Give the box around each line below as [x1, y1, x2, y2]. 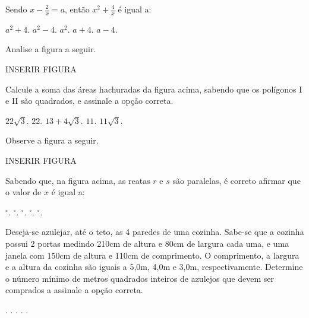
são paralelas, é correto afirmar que [172, 174, 301, 186]
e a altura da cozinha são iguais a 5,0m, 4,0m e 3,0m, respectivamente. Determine [5, 260, 303, 273]
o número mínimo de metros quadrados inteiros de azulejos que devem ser [5, 272, 275, 284]
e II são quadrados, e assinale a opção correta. [5, 94, 174, 107]
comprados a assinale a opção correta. [5, 284, 143, 296]
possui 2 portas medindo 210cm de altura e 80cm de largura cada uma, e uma [5, 237, 289, 249]
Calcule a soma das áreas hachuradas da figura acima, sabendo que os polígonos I [5, 82, 302, 95]
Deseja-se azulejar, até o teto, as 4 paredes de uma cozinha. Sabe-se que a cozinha [5, 225, 304, 238]
